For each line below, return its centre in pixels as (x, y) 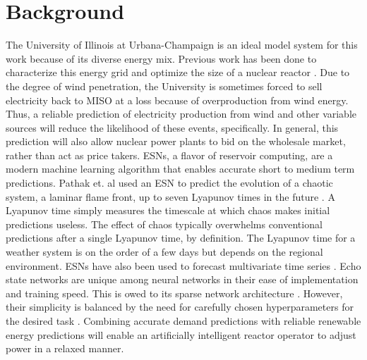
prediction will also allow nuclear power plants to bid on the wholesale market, (176, 141)
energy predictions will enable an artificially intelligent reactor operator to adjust (181, 334)
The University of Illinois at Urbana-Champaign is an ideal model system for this (182, 45)
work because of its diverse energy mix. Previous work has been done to (161, 58)
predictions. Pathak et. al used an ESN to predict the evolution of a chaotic (169, 183)
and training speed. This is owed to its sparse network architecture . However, (174, 293)
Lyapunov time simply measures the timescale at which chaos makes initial (168, 210)
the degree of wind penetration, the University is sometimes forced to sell (164, 86)
